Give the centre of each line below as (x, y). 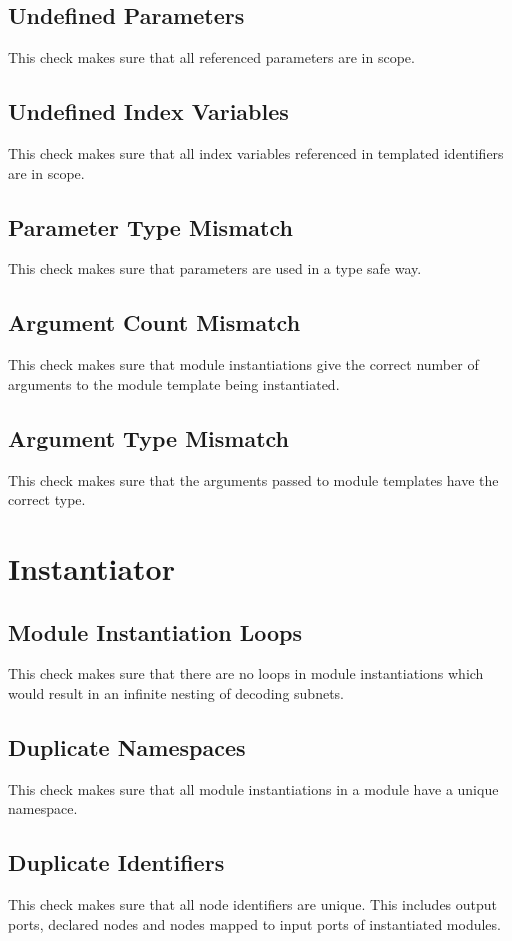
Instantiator (91, 567)
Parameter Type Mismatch (150, 226)
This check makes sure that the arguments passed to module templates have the (253, 479)
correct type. (47, 499)
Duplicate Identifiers (116, 862)
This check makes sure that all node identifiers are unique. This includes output (253, 904)
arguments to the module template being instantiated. (174, 383)
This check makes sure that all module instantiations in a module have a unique (253, 788)
